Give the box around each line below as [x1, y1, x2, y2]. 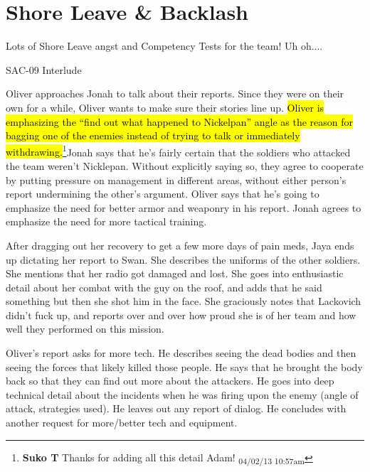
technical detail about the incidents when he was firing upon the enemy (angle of [6, 387, 359, 402]
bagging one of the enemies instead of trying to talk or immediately [6, 128, 300, 143]
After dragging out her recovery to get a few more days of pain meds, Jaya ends [6, 237, 354, 252]
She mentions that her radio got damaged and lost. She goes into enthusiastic [6, 266, 344, 281]
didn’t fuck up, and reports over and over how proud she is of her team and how [6, 307, 356, 322]
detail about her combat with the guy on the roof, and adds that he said [6, 279, 322, 294]
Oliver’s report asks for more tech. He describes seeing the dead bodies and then [6, 345, 356, 360]
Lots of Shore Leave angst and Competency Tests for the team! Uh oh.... [6, 38, 323, 53]
